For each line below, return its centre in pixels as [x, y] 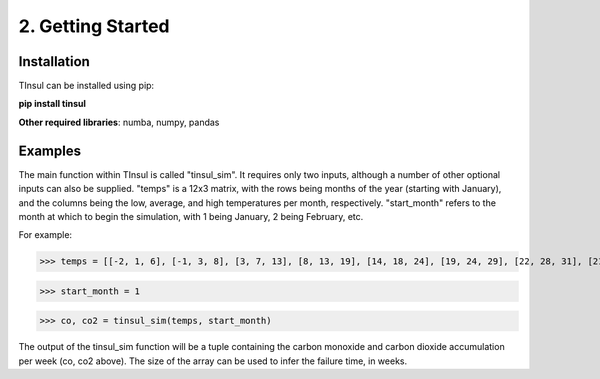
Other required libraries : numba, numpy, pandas [119, 122]
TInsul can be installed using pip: [86, 86]
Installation [54, 61]
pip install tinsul [52, 104]
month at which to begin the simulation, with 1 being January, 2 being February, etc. [191, 216]
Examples [50, 150]
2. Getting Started [94, 26]
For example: [45, 235]
